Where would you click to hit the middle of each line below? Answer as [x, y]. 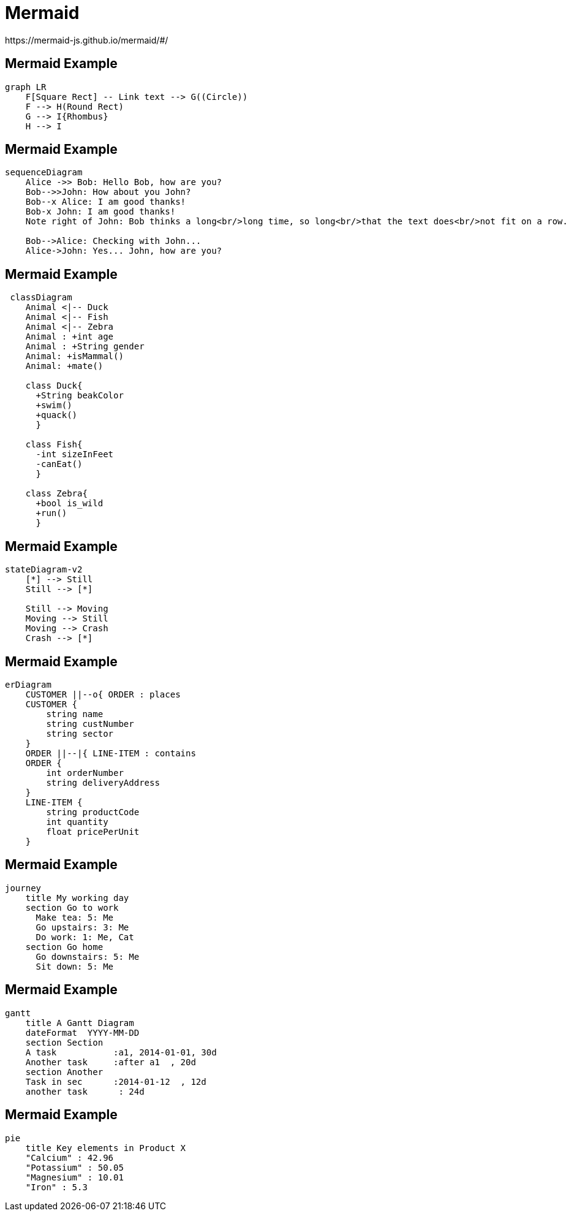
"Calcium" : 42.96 [70, 1157]
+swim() [54, 405]
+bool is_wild [70, 503]
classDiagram [41, 298]
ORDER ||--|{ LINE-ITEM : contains [111, 753]
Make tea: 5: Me [75, 917]
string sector [80, 733]
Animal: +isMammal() [74, 356]
